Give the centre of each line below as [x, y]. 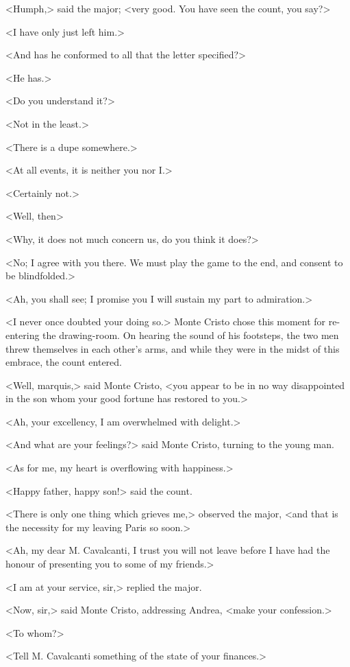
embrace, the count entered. [64, 362]
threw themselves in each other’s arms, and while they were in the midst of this [173, 348]
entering [23, 335]
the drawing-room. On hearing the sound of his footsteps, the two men [191, 335]
